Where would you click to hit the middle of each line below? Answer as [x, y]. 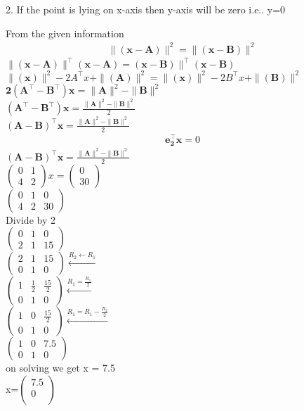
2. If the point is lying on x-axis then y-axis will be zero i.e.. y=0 [146, 9]
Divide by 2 [31, 219]
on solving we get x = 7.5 [61, 368]
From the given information [65, 33]
